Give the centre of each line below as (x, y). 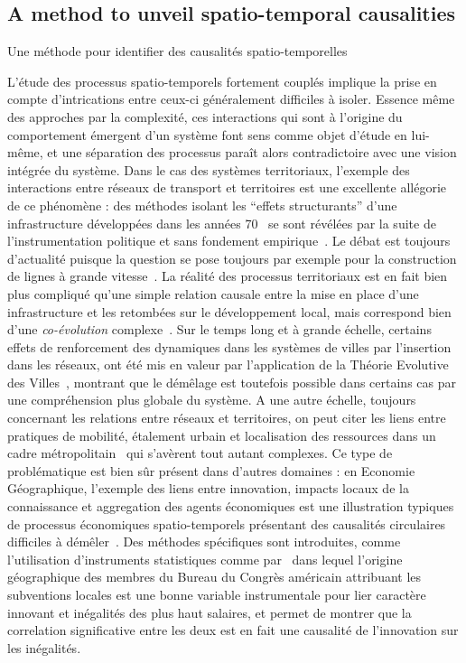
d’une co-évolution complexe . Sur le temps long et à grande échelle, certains (219, 329)
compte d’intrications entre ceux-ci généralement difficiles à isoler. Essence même (231, 99)
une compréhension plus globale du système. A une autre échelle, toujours (212, 400)
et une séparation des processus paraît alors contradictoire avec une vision (252, 152)
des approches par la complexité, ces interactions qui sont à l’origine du (205, 116)
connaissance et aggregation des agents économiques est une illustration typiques (231, 506)
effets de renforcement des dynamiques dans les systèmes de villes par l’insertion (229, 346)
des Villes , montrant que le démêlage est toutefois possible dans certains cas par (232, 382)
